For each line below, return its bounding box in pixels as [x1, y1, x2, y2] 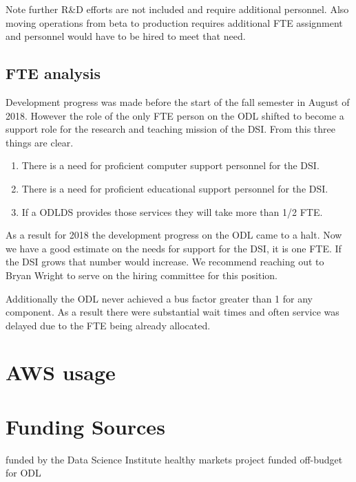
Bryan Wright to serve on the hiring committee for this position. [6, 267, 278, 282]
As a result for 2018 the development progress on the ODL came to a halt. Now [6, 228, 342, 242]
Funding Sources [6, 412, 165, 440]
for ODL [6, 465, 41, 480]
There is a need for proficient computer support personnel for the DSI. [21, 158, 320, 173]
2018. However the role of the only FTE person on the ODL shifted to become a [6, 108, 344, 122]
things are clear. [6, 135, 74, 149]
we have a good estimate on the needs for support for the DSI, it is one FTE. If [6, 241, 342, 255]
